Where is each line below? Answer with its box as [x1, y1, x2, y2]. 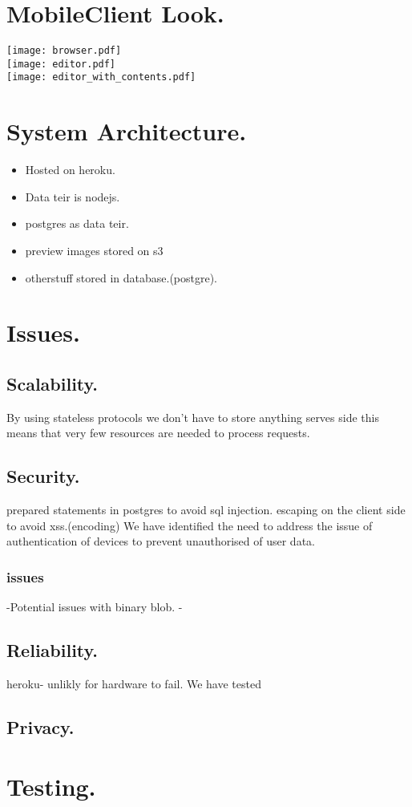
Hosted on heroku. [25, 161, 115, 178]
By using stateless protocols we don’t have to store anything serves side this [6, 408, 379, 425]
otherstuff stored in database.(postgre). [25, 269, 218, 286]
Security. [6, 464, 80, 489]
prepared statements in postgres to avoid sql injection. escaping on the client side [6, 501, 406, 518]
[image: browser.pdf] [6, 45, 122, 57]
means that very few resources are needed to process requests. [6, 424, 310, 441]
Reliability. [6, 638, 98, 663]
